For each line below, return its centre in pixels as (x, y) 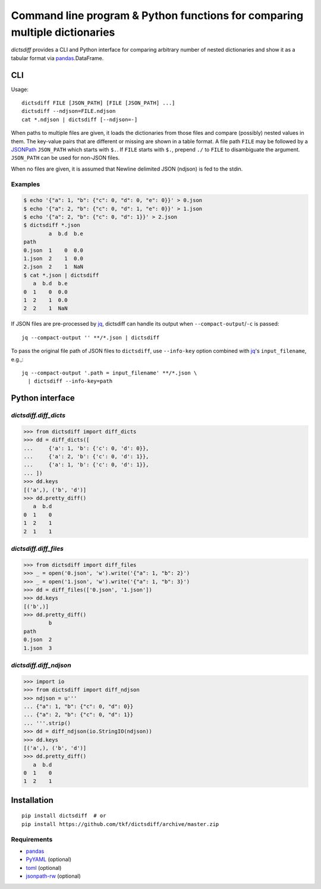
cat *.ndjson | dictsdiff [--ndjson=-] (80, 119)
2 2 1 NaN (45, 308)
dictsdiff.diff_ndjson (41, 665)
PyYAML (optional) (48, 859)
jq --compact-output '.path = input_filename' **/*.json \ (109, 373)
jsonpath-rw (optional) (53, 876)
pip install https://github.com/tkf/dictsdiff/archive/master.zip (120, 824)
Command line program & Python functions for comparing (157, 15)
